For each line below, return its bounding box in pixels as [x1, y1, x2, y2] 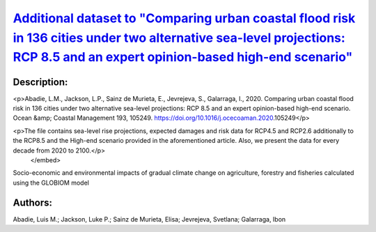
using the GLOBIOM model [13, 178, 90, 187]
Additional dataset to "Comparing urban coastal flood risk [13, 10, 356, 26]
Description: [13, 76, 68, 88]
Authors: [13, 196, 52, 208]
